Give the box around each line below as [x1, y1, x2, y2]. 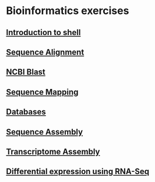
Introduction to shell [6, 28, 81, 37]
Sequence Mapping [6, 87, 79, 97]
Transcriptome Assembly [6, 146, 100, 156]
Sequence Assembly [6, 127, 83, 137]
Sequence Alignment [6, 47, 84, 57]
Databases [6, 107, 47, 117]
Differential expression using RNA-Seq [6, 167, 150, 177]
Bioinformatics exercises [6, 4, 129, 18]
